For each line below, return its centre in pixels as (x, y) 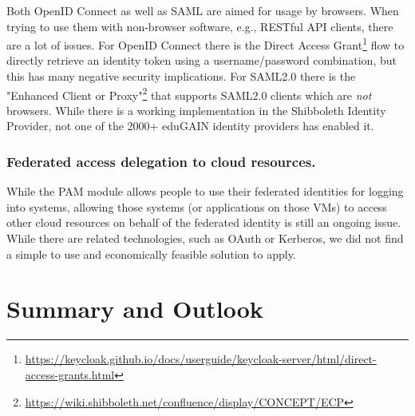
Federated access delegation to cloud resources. (161, 161)
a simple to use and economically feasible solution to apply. (151, 254)
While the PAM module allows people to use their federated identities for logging (205, 191)
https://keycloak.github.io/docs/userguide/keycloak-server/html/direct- (201, 359)
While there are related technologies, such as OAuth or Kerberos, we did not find (205, 238)
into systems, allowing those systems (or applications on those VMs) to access (197, 206)
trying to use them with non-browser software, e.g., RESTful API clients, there (200, 26)
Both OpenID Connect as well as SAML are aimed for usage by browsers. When (203, 10)
